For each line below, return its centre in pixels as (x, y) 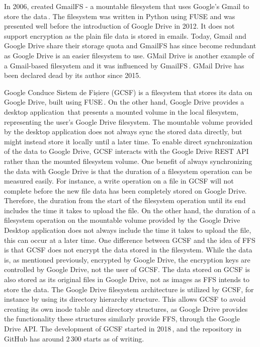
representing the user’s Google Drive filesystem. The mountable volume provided (128, 121)
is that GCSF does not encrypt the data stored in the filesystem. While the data (128, 250)
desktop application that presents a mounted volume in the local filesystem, (121, 111)
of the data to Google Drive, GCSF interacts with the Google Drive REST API (126, 151)
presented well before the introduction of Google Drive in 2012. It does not (119, 26)
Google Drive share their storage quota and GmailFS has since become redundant (130, 46)
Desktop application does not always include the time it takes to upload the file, (128, 230)
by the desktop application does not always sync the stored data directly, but (123, 132)
